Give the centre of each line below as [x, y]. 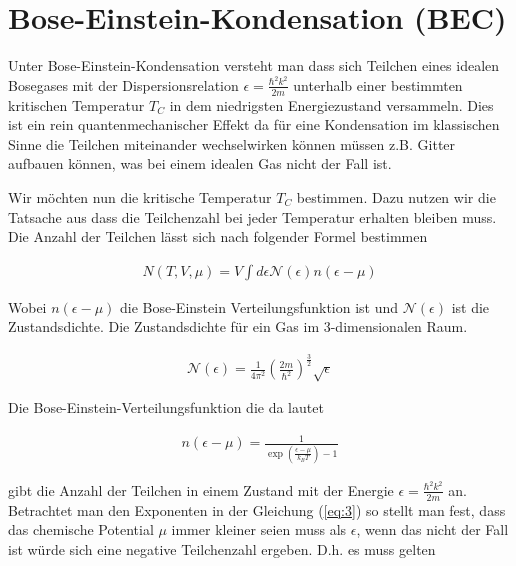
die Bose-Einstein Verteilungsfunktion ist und [259, 306]
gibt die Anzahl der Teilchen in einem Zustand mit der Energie [201, 489]
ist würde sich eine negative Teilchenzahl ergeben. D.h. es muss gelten [222, 548]
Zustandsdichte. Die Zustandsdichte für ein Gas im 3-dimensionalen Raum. [238, 326]
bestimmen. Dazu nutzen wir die [396, 197]
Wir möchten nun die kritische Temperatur [140, 197]
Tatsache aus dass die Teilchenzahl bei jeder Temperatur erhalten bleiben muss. [252, 216]
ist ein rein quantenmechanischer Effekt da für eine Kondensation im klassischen [254, 124]
